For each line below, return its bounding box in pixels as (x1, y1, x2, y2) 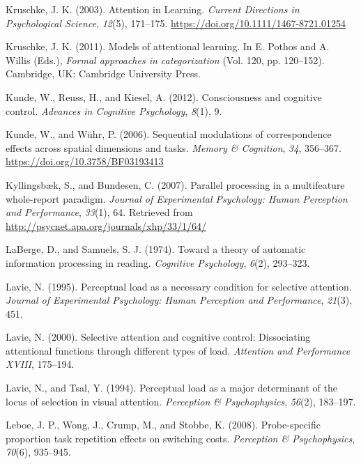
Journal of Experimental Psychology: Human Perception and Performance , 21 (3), (6, 293, 353, 307)
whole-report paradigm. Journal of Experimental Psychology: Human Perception (6, 191, 348, 206)
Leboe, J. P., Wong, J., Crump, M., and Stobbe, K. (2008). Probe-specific (6, 417, 321, 432)
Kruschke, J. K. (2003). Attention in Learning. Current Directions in (6, 2, 300, 16)
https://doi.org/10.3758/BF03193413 (6, 154, 164, 169)
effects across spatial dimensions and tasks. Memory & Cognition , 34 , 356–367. (6, 140, 341, 155)
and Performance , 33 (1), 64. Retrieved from (6, 205, 193, 219)
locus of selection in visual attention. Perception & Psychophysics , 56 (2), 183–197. (6, 394, 356, 408)
